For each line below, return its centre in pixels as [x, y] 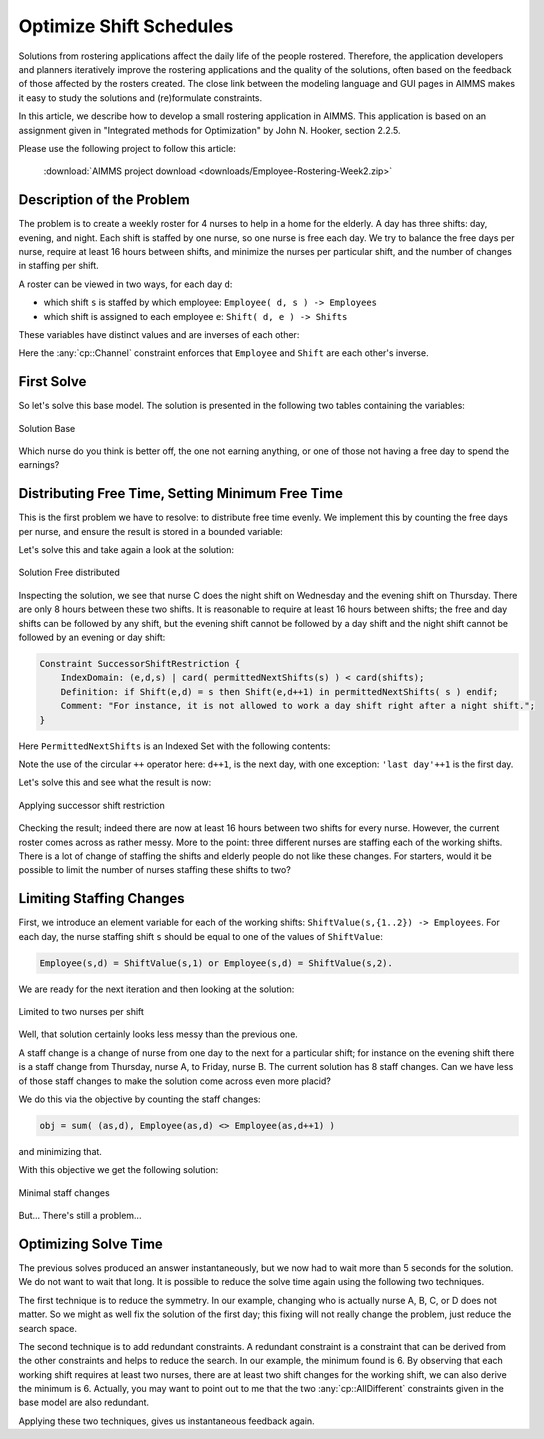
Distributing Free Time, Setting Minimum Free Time [181, 493]
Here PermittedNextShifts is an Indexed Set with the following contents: [174, 746]
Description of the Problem [104, 200]
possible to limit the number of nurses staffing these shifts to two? [155, 870]
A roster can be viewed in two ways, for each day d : [125, 284]
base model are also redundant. [84, 1402]
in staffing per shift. [58, 266]
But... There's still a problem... [80, 1216]
